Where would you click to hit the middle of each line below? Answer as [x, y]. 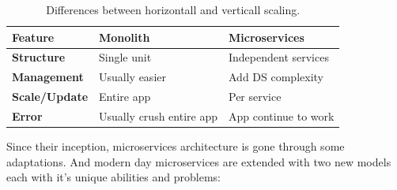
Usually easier [132, 77]
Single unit [125, 57]
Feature [33, 37]
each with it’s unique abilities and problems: [113, 177]
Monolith [125, 37]
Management [48, 77]
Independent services [278, 57]
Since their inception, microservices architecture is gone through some [176, 146]
